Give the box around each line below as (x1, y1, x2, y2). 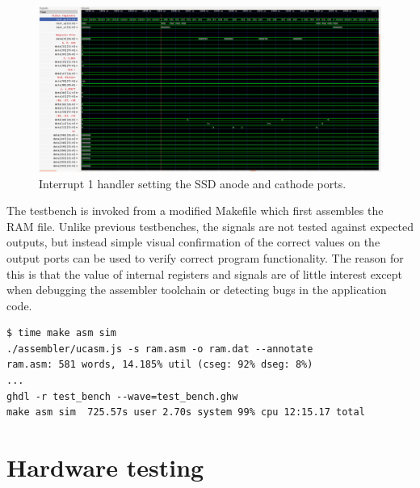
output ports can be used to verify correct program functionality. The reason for (6, 249, 404, 266)
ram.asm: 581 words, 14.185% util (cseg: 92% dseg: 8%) (6, 359, 313, 371)
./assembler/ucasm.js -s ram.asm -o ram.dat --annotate (6, 343, 313, 355)
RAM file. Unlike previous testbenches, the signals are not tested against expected (6, 217, 414, 234)
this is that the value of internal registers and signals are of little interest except (6, 265, 402, 282)
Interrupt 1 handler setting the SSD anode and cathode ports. (39, 175, 346, 191)
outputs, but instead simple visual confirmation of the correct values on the (6, 233, 380, 250)
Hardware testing (6, 451, 204, 484)
